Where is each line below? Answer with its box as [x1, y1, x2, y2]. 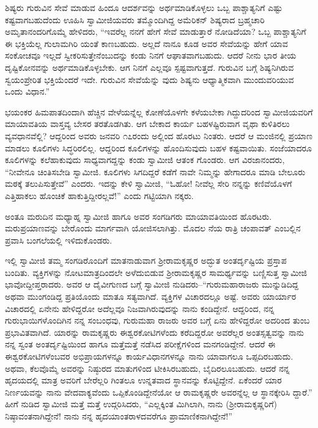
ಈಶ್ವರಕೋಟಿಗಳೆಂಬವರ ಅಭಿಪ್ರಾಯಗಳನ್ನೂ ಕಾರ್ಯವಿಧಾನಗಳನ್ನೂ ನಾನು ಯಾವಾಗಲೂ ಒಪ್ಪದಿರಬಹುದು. [5, 350, 294, 363]
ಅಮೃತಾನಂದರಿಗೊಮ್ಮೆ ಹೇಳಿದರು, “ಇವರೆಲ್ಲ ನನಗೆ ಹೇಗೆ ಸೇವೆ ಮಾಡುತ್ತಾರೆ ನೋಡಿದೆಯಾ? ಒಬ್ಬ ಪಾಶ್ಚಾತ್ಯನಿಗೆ [5, 25, 306, 38]
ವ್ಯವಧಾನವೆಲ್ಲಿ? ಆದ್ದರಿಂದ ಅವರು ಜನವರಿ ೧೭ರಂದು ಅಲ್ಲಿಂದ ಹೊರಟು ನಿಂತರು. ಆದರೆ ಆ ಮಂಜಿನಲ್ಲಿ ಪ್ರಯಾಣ [5, 129, 312, 142]
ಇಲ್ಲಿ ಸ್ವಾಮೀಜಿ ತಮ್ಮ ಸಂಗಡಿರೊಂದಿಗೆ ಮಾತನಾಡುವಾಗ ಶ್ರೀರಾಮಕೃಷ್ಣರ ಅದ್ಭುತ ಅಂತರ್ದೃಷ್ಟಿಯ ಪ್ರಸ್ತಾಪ [5, 254, 287, 267]
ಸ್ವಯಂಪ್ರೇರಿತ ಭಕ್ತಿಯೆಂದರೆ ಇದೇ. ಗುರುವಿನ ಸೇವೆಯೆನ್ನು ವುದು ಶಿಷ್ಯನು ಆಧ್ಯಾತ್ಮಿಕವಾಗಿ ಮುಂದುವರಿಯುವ [5, 73, 294, 85]
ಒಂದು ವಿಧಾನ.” [5, 85, 50, 98]
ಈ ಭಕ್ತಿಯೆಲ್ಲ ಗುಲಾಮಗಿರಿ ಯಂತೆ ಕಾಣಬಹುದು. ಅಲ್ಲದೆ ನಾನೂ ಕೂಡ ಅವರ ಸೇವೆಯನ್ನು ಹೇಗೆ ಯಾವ [5, 37, 288, 49]
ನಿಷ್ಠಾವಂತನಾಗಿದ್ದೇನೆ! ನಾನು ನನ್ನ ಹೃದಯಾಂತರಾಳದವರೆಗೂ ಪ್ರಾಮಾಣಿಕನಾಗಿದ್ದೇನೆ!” [5, 410, 232, 422]
